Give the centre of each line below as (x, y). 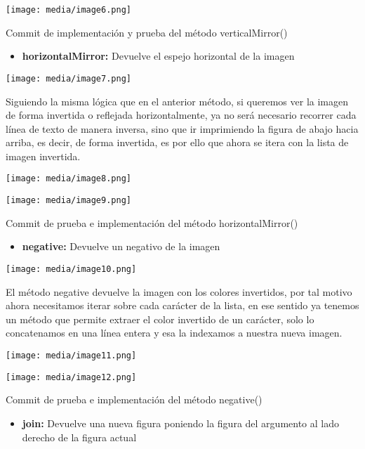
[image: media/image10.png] (71, 269)
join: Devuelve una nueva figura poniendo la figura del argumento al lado (180, 423)
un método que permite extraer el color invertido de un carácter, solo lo (160, 319)
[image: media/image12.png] (71, 377)
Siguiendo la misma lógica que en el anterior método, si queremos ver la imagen (177, 101)
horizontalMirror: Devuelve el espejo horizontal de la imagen (158, 56)
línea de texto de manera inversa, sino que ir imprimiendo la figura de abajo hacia (182, 128)
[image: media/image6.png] (68, 10)
